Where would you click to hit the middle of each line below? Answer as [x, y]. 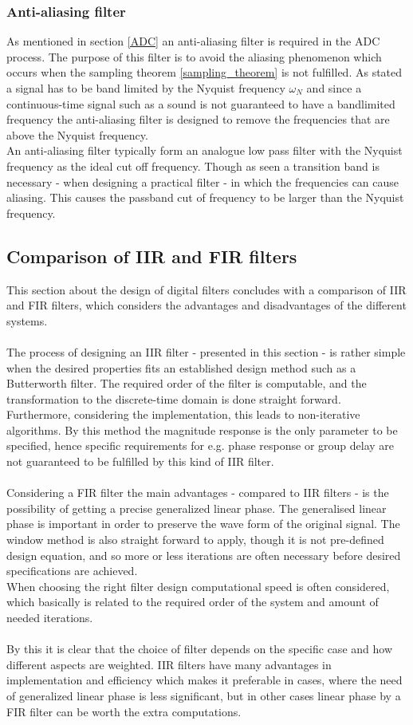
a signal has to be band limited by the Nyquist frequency [146, 88]
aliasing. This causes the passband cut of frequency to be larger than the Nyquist [205, 197]
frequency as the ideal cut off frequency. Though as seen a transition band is [193, 165]
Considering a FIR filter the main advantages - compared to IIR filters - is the [198, 493]
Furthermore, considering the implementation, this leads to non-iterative [183, 414]
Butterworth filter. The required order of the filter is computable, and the [187, 383]
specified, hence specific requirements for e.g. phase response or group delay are [201, 445]
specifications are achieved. [72, 571]
